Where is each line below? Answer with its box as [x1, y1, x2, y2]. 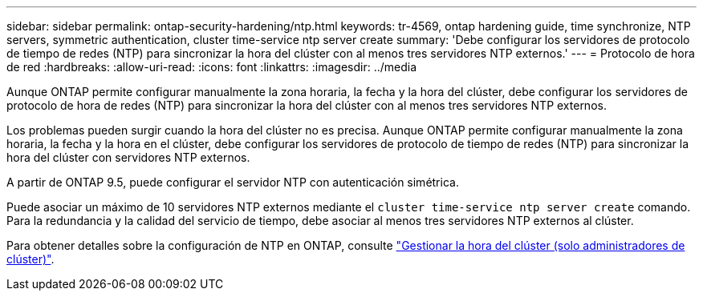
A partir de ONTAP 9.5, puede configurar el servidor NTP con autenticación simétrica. [6, 175, 459, 189]
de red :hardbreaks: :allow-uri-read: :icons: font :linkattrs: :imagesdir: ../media [6, 60, 417, 74]
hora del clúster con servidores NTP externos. [6, 151, 250, 164]
